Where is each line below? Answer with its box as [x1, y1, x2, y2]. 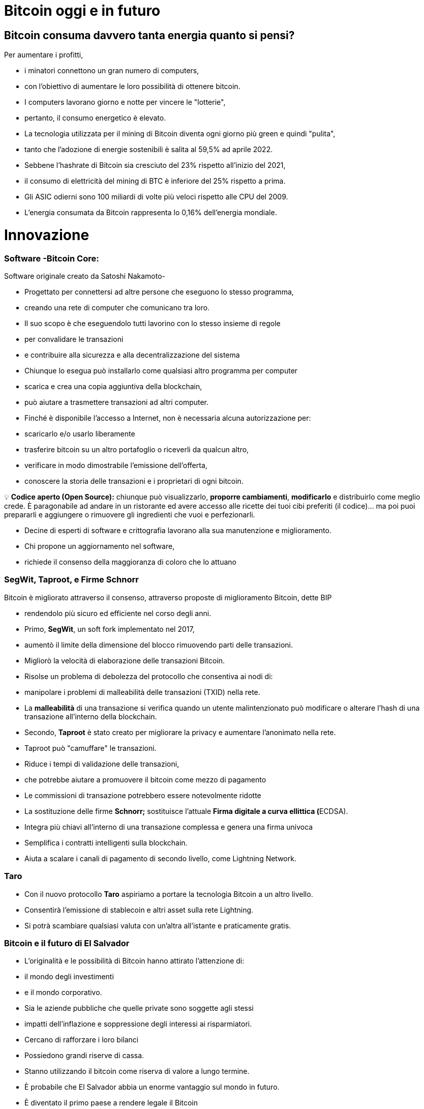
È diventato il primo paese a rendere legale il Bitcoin [24, 1098, 198, 1107]
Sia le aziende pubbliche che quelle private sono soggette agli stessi [24, 1004, 254, 1013]
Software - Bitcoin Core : [4, 253, 99, 264]
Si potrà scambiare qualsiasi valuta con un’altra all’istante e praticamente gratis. [24, 921, 291, 930]
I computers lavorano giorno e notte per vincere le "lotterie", [24, 98, 226, 107]
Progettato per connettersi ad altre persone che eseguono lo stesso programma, [24, 287, 294, 297]
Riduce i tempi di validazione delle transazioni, [24, 759, 179, 768]
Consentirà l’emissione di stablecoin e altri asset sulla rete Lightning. [24, 905, 254, 914]
